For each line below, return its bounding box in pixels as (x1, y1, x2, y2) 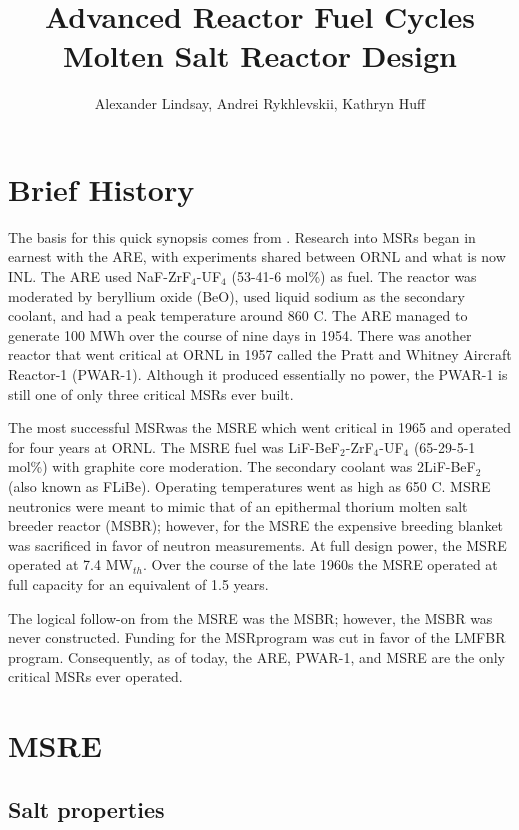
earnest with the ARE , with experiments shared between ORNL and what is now (8, 246, 506, 267)
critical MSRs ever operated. (8, 666, 183, 687)
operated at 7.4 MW (8, 554, 133, 575)
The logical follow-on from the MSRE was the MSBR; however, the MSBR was (8, 607, 493, 628)
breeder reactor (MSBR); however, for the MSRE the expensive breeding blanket (8, 515, 504, 536)
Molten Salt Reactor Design (63, 35, 457, 76)
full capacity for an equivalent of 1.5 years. (8, 573, 269, 594)
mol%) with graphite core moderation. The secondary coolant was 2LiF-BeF (8, 456, 476, 477)
